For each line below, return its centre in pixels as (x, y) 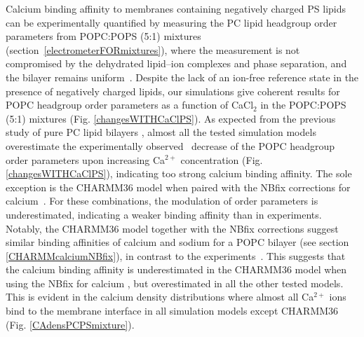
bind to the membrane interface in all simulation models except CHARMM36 (172, 311)
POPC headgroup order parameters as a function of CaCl (130, 105)
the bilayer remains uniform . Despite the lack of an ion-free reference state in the (182, 77)
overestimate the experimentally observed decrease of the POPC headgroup (170, 145)
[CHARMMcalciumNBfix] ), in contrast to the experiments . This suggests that (176, 255)
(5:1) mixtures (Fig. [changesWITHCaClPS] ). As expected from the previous (171, 118)
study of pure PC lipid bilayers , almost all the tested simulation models (161, 132)
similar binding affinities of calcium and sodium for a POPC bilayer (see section (177, 242)
